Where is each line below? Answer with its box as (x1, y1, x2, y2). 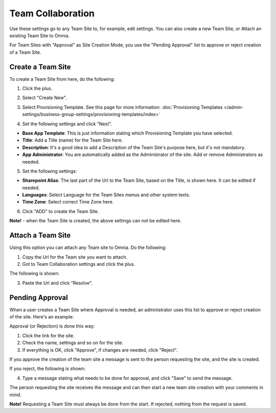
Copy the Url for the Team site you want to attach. (22, 254, 128, 260)
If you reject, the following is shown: (9, 365, 86, 372)
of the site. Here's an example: (9, 314, 74, 320)
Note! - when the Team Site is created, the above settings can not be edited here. (9, 218, 181, 224)
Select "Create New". (22, 95, 67, 101)
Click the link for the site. (22, 332, 75, 338)
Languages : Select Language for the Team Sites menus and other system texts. (22, 192, 191, 198)
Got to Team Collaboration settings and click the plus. (22, 261, 135, 267)
